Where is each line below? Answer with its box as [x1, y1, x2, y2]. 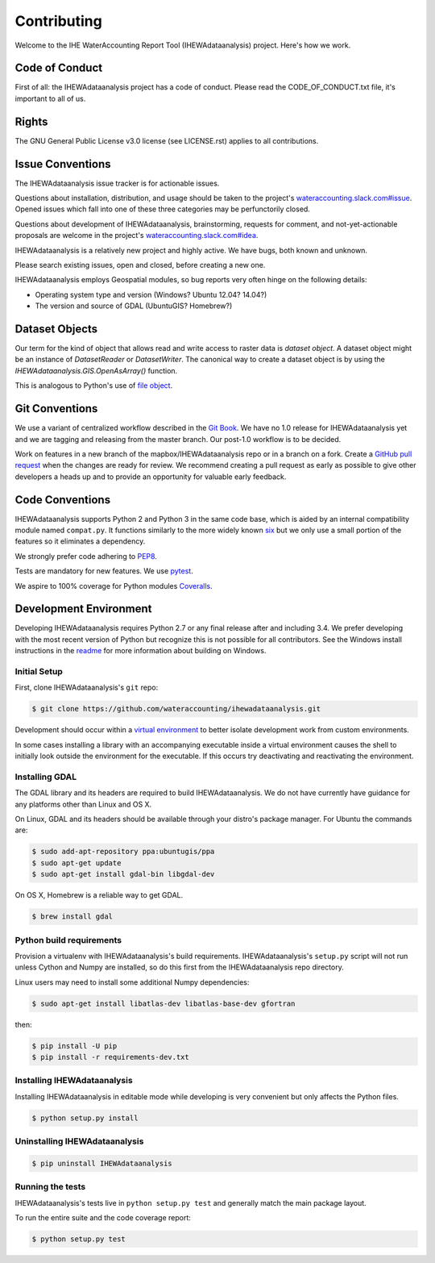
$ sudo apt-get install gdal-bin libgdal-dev [31, 869, 215, 879]
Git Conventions [14, 402, 98, 415]
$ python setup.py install [31, 1113, 139, 1123]
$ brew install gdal [31, 912, 113, 921]
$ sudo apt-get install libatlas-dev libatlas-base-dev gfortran [31, 998, 296, 1008]
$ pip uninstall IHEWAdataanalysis [31, 1158, 172, 1168]
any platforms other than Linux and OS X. [14, 799, 152, 809]
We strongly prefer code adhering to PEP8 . [14, 551, 157, 561]
